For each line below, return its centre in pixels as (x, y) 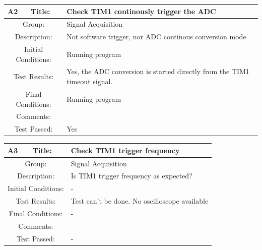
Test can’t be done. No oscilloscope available (140, 201)
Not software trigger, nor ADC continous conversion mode (156, 37)
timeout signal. (90, 81)
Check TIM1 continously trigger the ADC (141, 11)
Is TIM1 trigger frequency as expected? (132, 176)
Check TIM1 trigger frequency (125, 150)
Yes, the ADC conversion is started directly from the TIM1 (158, 71)
